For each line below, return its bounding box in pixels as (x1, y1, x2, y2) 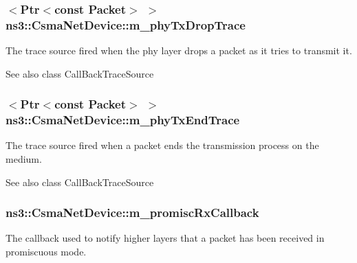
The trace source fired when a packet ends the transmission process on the (6, 138, 319, 152)
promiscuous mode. (6, 244, 87, 259)
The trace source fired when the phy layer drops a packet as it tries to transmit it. (6, 43, 352, 58)
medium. (6, 152, 42, 166)
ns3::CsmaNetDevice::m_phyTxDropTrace (6, 16, 246, 33)
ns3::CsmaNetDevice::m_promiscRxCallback (6, 204, 259, 221)
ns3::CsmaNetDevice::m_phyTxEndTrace (6, 111, 240, 128)
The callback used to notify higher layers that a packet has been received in (6, 231, 325, 245)
